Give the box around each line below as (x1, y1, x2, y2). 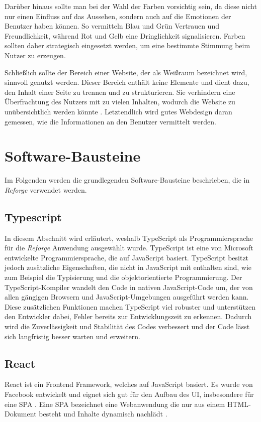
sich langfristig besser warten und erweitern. (5, 331, 141, 341)
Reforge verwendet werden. (5, 184, 87, 195)
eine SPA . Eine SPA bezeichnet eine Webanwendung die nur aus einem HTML (5, 398, 249, 409)
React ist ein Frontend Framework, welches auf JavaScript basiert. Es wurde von (5, 379, 253, 389)
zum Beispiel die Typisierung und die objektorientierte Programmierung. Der (5, 272, 242, 283)
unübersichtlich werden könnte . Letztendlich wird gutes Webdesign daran (5, 106, 232, 116)
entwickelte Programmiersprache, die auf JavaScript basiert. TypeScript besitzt (5, 252, 249, 262)
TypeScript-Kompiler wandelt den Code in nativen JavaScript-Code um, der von (5, 282, 253, 292)
